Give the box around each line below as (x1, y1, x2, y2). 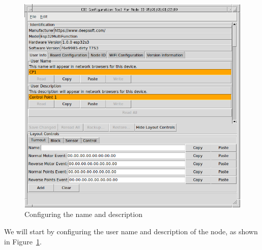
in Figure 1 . (4, 236, 42, 246)
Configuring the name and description (24, 209, 142, 220)
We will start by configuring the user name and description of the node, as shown (4, 226, 258, 236)
